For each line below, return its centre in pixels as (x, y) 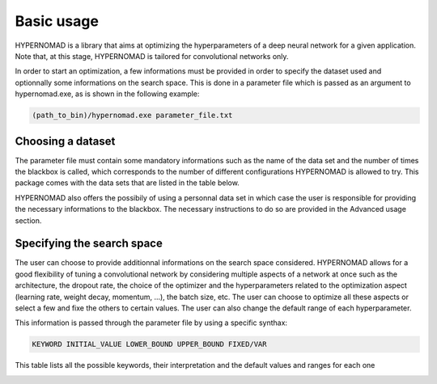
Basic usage (57, 21)
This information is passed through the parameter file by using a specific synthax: (151, 323)
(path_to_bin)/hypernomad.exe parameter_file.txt (132, 116)
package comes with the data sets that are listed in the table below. (127, 183)
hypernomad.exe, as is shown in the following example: (107, 94)
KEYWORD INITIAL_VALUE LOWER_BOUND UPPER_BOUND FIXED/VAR (149, 344)
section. (28, 220)
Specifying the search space (89, 244)
